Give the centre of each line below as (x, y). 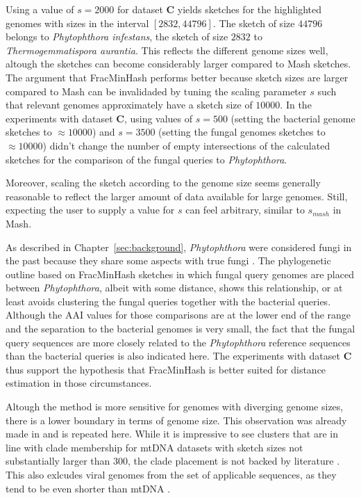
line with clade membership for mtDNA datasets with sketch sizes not (154, 447)
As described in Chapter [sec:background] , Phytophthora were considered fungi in (179, 247)
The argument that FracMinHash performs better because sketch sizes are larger (177, 77)
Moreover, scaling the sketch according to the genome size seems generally (163, 183)
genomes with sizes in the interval (77, 23)
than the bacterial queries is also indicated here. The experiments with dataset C (179, 356)
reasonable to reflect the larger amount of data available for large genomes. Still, (177, 196)
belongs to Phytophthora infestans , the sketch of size (117, 37)
